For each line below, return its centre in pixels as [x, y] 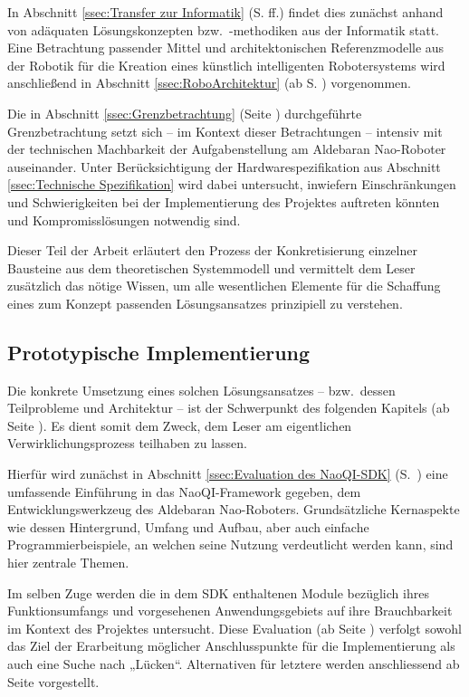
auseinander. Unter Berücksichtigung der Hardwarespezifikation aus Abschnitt [224, 166]
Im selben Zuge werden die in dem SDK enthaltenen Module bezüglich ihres [218, 592]
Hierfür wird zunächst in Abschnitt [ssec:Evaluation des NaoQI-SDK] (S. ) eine [228, 474]
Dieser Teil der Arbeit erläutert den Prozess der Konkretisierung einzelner [212, 250]
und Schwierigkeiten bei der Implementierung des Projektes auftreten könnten [224, 201]
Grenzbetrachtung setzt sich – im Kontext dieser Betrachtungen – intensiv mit [225, 131]
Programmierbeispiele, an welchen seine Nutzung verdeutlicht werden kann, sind [230, 544]
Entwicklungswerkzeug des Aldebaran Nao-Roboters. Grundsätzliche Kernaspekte [234, 509]
